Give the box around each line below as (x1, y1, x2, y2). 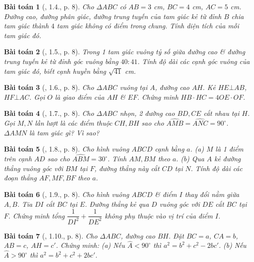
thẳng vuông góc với (4, 163, 63, 173)
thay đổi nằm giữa (185, 189, 239, 199)
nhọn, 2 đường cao (120, 108, 175, 118)
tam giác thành (4, 21, 49, 31)
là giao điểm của (55, 91, 105, 102)
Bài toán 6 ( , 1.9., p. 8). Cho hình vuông (4, 189, 129, 199)
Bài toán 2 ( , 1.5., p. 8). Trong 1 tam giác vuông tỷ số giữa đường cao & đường (4, 46, 245, 57)
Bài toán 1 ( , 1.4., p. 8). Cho (4, 1, 94, 11)
